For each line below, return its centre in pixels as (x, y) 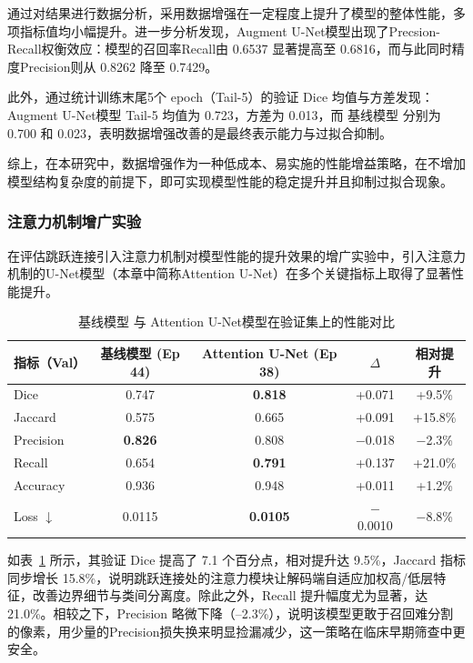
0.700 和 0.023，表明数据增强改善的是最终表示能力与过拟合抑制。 (200, 132)
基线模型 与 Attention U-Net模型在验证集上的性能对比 (236, 321)
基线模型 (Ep (140, 352)
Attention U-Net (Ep (270, 352)
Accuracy (40, 484)
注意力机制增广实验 (75, 221)
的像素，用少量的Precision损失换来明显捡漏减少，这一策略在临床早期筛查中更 (236, 631)
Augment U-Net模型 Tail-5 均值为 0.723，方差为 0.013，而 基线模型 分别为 (224, 114)
